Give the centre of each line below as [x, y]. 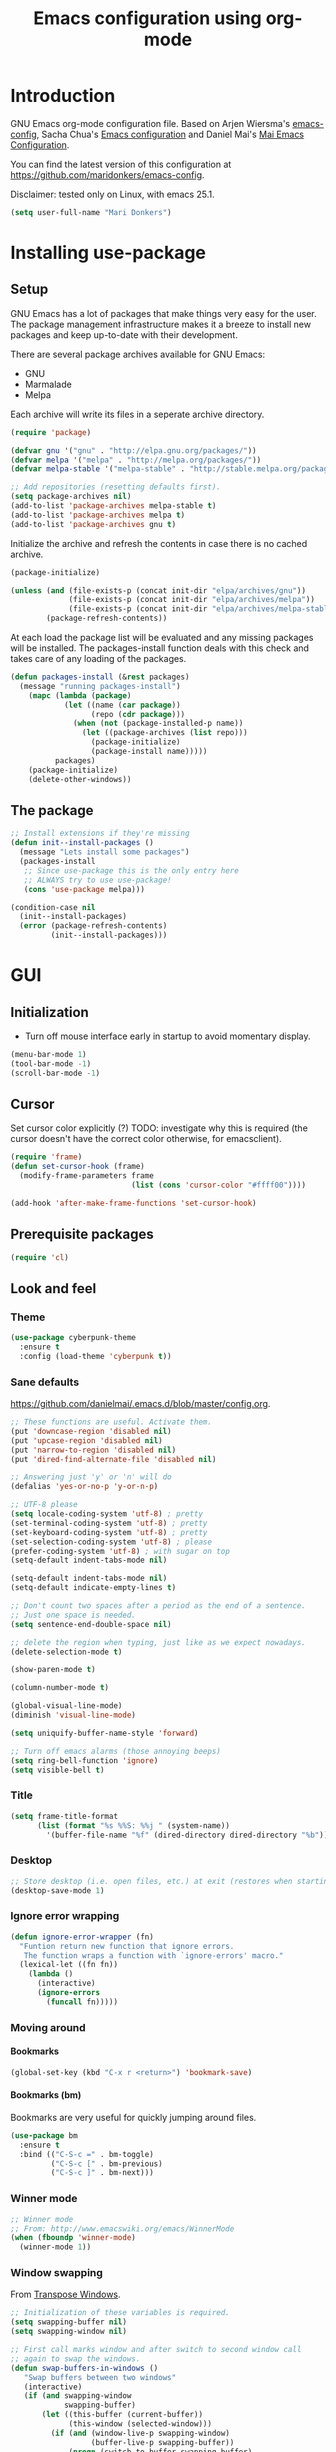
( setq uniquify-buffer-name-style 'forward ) [104, 1733]
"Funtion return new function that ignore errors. [127, 1946]
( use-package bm [44, 2135]
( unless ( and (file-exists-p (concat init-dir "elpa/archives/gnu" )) [158, 590]
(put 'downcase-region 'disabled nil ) [91, 1431]
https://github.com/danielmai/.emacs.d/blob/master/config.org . [140, 1404]
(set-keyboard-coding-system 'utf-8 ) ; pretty [109, 1532]
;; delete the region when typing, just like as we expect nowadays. [158, 1642]
